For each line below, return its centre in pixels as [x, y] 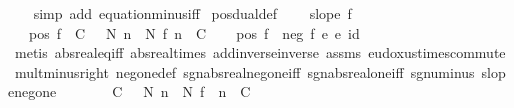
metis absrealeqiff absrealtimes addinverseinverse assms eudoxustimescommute [260, 52]
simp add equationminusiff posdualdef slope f [192, 13]
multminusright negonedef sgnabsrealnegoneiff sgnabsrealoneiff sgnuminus [244, 71]
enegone [32, 91]
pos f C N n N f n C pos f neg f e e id [194, 32]
